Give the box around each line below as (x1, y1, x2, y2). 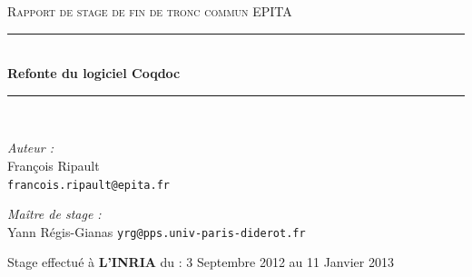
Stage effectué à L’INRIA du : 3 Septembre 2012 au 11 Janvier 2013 (7, 252, 394, 272)
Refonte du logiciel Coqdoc (7, 64, 181, 83)
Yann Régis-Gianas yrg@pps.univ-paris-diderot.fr (7, 222, 306, 241)
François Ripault (7, 155, 100, 174)
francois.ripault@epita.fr (7, 178, 170, 192)
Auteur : (7, 138, 54, 157)
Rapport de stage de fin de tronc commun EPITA (7, 2, 292, 20)
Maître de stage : (7, 204, 102, 223)
